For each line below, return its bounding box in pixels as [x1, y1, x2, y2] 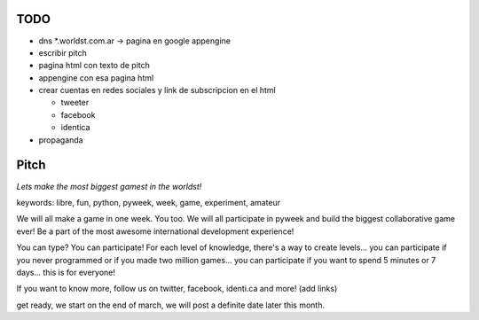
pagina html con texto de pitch [38, 60, 151, 71]
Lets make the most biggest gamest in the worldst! [16, 181, 202, 191]
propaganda [38, 134, 83, 145]
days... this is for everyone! [16, 267, 115, 277]
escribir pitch [38, 47, 88, 58]
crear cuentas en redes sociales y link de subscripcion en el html [38, 85, 277, 96]
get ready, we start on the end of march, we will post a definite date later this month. [16, 300, 326, 310]
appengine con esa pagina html [38, 72, 154, 83]
